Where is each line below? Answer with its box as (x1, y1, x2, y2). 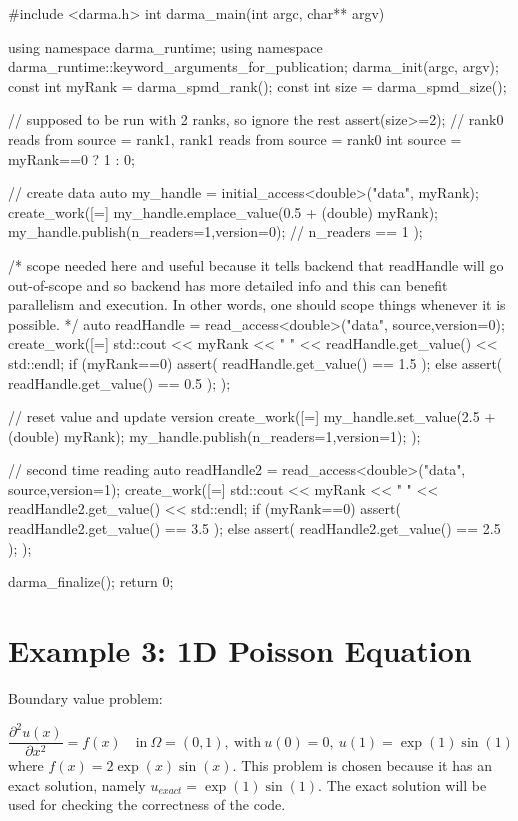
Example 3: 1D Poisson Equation (8, 630, 472, 671)
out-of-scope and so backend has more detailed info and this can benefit (8, 274, 448, 295)
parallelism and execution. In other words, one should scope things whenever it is (8, 294, 506, 315)
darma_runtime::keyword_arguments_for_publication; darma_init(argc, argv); (8, 56, 499, 77)
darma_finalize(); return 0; (8, 571, 174, 592)
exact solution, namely (8, 774, 146, 795)
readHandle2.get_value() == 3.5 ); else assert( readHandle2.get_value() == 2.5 (8, 518, 501, 539)
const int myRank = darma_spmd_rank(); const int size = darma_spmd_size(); (8, 75, 507, 96)
